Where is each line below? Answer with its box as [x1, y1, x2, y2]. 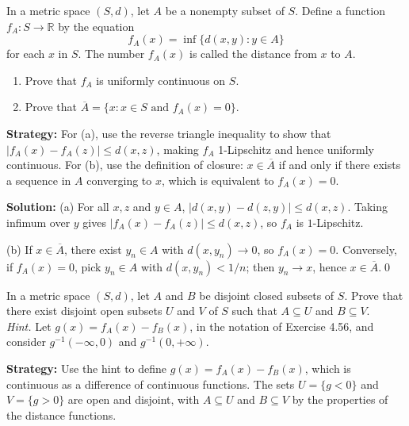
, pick [75, 258, 101, 274]
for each [6, 45, 45, 62]
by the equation [58, 17, 135, 34]
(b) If [6, 240, 32, 257]
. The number [78, 45, 145, 62]
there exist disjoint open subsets [6, 302, 162, 319]
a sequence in [6, 171, 71, 188]
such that [231, 302, 277, 319]
